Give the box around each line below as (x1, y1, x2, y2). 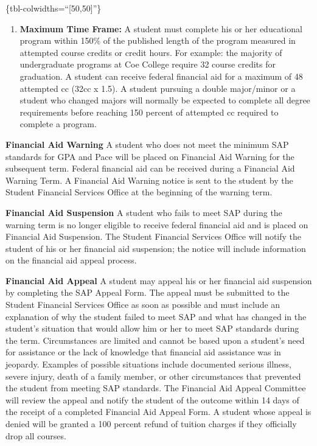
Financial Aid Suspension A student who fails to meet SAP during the (5, 206, 282, 218)
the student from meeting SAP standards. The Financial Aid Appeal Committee (5, 382, 306, 394)
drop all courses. (5, 429, 66, 442)
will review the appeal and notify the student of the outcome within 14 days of (5, 393, 299, 406)
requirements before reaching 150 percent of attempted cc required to (19, 105, 279, 118)
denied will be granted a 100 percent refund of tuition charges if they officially (5, 417, 297, 430)
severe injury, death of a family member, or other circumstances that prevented (5, 369, 301, 382)
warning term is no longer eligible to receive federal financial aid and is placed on (5, 218, 308, 231)
